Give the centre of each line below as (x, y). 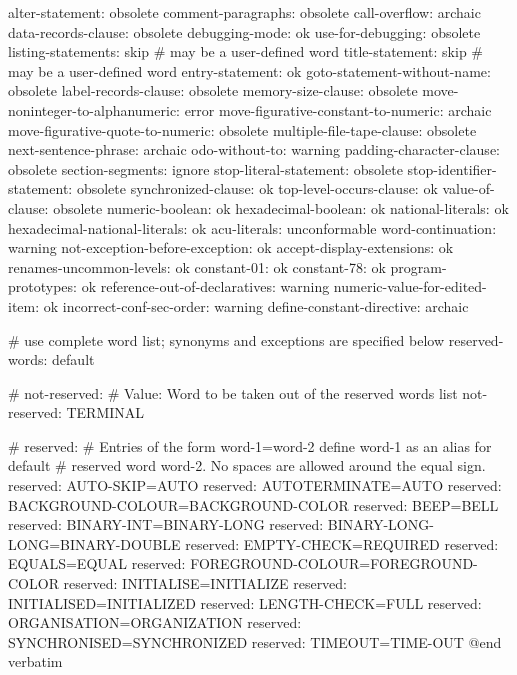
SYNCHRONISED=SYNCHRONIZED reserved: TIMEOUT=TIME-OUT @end (255, 641)
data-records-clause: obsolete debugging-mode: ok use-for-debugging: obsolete (244, 31)
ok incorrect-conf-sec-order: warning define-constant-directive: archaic (256, 305)
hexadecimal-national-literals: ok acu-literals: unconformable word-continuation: (252, 227)
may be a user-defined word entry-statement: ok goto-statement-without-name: (249, 70)
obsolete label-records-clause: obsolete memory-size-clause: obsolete (213, 90)
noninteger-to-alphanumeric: (94, 109)
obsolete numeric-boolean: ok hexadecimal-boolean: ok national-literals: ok (281, 207)
